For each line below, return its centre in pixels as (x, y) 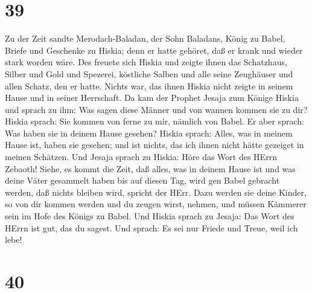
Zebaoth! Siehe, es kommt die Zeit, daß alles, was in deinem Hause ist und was (150, 168)
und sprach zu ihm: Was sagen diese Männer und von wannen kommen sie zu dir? (156, 109)
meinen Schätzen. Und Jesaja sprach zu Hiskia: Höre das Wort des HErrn (141, 157)
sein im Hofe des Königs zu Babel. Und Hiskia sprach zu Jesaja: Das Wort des (150, 216)
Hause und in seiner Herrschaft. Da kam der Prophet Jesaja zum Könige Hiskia (152, 98)
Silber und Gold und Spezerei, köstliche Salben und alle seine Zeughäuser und (149, 73)
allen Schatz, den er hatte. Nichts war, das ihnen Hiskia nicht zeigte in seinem (149, 85)
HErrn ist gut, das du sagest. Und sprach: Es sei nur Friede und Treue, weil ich (151, 227)
